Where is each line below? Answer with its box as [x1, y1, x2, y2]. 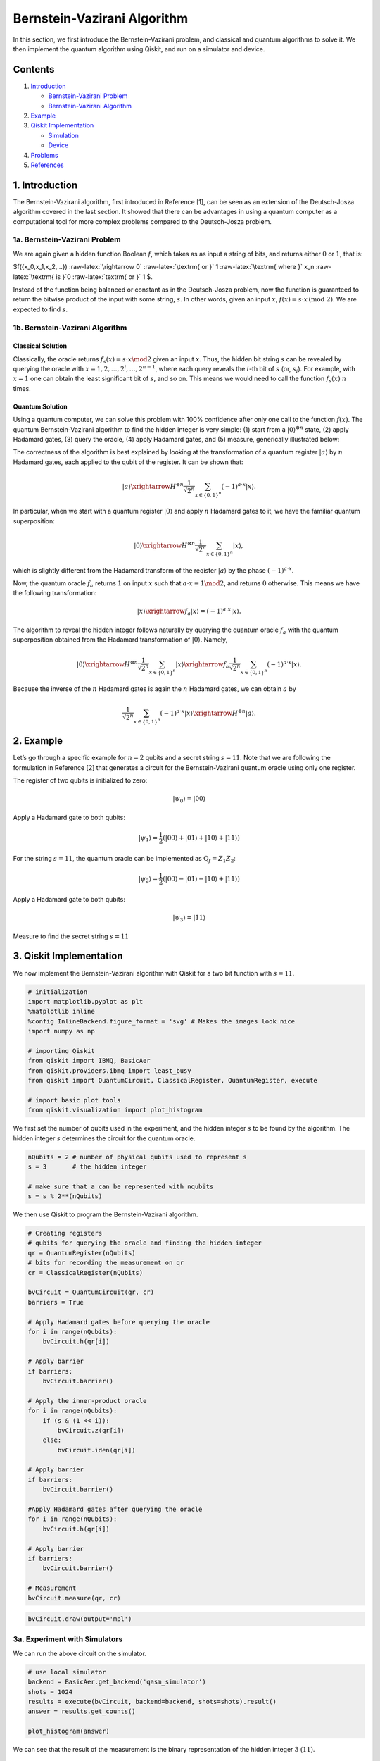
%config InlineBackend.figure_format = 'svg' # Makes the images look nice [27, 1017, 296, 1025]
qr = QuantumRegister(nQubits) [27, 1249, 137, 1257]
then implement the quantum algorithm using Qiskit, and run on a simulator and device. [13, 44, 265, 53]
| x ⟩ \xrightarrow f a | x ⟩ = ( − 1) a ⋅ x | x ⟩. [137, 606, 242, 617]
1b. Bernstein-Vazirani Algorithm [13, 323, 127, 332]
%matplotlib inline [27, 1007, 95, 1016]
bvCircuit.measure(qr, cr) [27, 1594, 121, 1602]
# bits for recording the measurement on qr [27, 1259, 184, 1267]
